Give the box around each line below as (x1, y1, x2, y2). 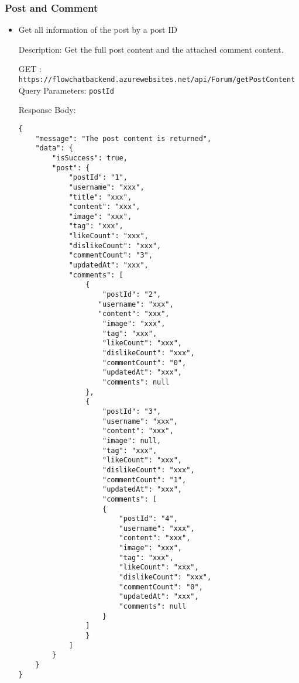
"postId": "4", (119, 514, 178, 523)
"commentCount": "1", (102, 475, 187, 484)
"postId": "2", (102, 290, 161, 299)
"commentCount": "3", (68, 251, 153, 260)
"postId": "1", (68, 173, 128, 182)
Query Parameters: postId (18, 84, 114, 96)
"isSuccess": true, (52, 153, 128, 162)
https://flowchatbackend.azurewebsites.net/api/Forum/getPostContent (18, 75, 295, 84)
